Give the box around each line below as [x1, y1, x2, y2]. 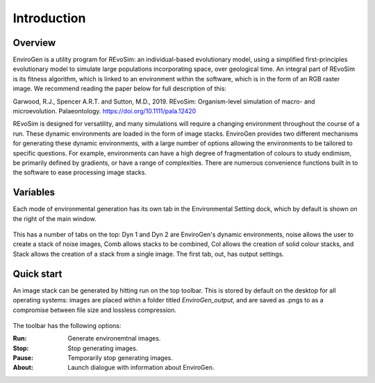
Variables [12, 186, 56, 198]
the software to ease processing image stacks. [12, 168, 147, 177]
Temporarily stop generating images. [67, 354, 174, 362]
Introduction [12, 10, 86, 26]
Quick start [12, 268, 62, 279]
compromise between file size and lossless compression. [12, 306, 177, 314]
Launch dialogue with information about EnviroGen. [67, 364, 215, 372]
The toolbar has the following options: [12, 321, 122, 329]
